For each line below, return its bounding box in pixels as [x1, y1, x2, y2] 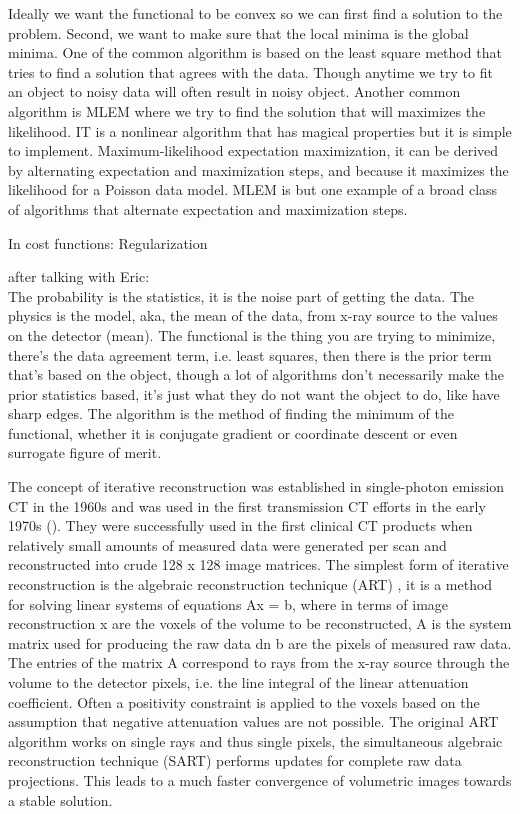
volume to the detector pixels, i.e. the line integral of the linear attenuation [8, 672, 469, 692]
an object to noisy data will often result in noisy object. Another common [8, 81, 461, 102]
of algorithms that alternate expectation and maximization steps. [8, 198, 408, 219]
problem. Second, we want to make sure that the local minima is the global [8, 22, 469, 43]
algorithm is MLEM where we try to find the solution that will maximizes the [8, 100, 486, 121]
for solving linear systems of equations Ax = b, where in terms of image [8, 593, 449, 614]
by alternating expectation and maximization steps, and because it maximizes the [8, 159, 509, 180]
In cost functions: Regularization [8, 232, 208, 253]
